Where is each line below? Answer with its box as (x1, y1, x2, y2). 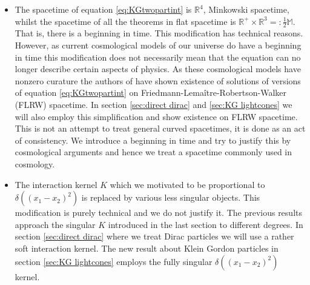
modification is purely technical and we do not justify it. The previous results (15, 206, 302, 219)
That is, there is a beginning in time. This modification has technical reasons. (15, 27, 303, 39)
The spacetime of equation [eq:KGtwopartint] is (15, 3, 192, 15)
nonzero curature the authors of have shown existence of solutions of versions (15, 74, 301, 87)
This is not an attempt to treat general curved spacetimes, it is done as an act (15, 122, 306, 135)
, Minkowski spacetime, (203, 3, 289, 15)
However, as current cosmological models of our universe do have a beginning (15, 39, 302, 52)
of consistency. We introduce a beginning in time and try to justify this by (15, 133, 291, 146)
